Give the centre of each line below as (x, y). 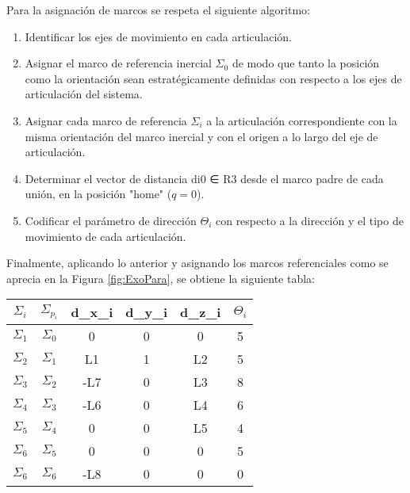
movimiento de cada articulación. (105, 236)
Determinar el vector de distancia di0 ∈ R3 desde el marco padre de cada (204, 178)
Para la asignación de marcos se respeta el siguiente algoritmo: (158, 10)
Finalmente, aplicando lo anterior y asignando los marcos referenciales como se (197, 263)
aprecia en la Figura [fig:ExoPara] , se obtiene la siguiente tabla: (161, 278)
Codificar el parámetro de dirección (111, 220)
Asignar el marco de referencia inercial (118, 63)
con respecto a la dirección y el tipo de (309, 220)
